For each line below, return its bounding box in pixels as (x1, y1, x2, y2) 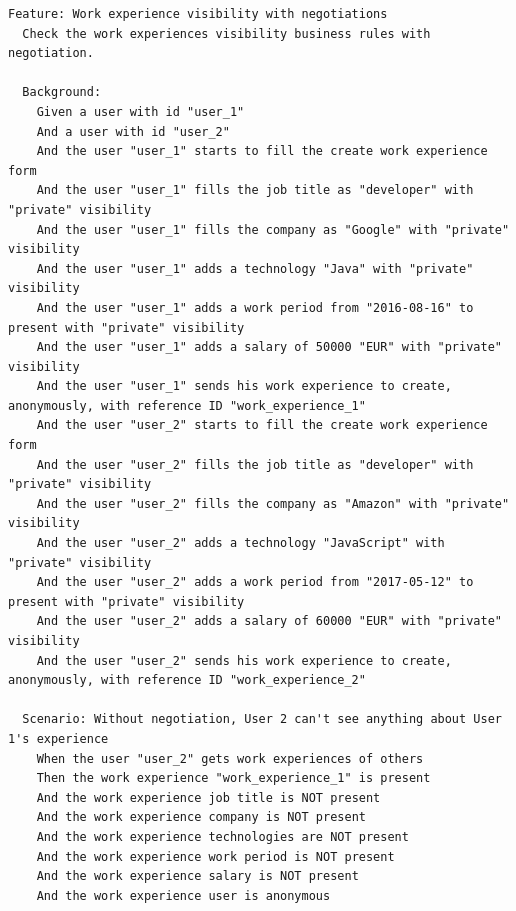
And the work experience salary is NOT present (36, 869, 359, 884)
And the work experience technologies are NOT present (36, 829, 409, 844)
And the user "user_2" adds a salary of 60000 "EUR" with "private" (36, 614, 502, 629)
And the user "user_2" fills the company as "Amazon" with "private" (36, 496, 510, 511)
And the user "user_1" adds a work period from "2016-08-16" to (36, 300, 474, 315)
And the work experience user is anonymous (36, 888, 331, 903)
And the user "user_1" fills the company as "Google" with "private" (36, 222, 510, 237)
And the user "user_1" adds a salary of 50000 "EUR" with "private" (36, 340, 502, 355)
